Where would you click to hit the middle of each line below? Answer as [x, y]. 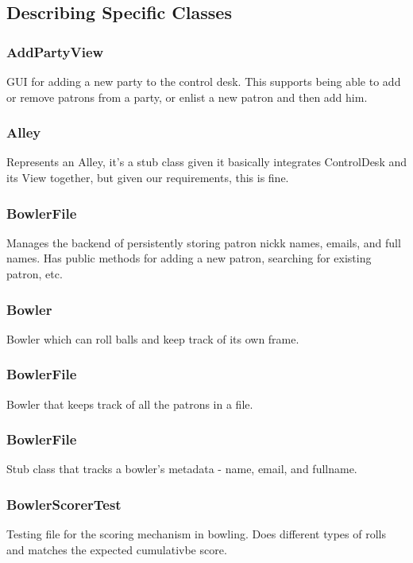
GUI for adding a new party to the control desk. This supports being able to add [204, 81]
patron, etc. [35, 274]
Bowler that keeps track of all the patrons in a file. [130, 404]
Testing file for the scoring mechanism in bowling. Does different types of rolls [196, 534]
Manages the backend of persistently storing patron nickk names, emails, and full [204, 242]
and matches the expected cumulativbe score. [117, 549]
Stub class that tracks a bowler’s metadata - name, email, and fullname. [182, 469]
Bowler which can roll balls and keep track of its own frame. [153, 338]
